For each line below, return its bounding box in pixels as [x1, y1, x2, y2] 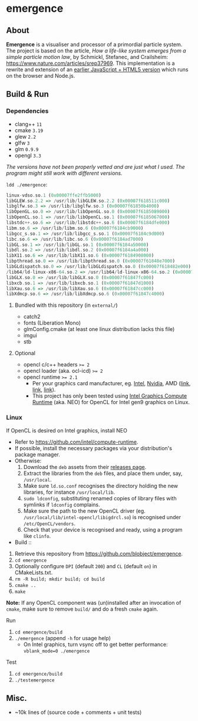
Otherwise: [14, 457, 42, 464]
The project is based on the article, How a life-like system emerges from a [6, 47, 187, 54]
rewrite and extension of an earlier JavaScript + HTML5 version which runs [6, 66, 189, 73]
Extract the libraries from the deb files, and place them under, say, [23, 470, 183, 477]
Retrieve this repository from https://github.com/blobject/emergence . [14, 550, 183, 557]
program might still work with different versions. [6, 169, 123, 176]
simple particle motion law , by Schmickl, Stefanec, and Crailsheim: [6, 54, 168, 60]
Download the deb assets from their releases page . [23, 463, 147, 470]
